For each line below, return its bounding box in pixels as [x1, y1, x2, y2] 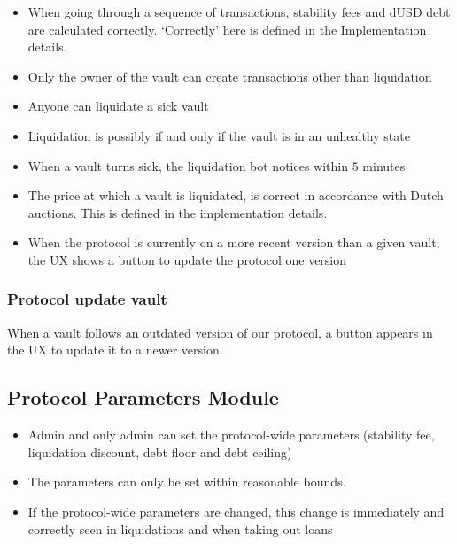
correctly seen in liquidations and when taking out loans [27, 519, 333, 538]
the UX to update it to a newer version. [7, 340, 223, 359]
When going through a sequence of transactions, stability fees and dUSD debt [27, 3, 451, 20]
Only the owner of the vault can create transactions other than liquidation [27, 66, 432, 85]
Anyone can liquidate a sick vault [27, 97, 209, 115]
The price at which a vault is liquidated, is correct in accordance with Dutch [27, 186, 444, 205]
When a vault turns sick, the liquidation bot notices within [27, 156, 348, 175]
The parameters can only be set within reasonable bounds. [27, 472, 346, 491]
